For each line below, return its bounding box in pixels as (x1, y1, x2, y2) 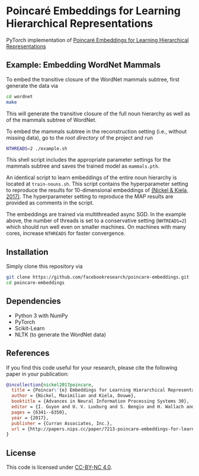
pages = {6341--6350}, (11, 409, 68, 415)
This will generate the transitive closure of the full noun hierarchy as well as (6, 110, 191, 117)
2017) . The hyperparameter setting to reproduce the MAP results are (6, 193, 174, 200)
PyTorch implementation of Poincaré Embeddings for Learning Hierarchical (6, 36, 189, 43)
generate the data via (6, 82, 58, 89)
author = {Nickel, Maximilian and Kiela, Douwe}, (11, 393, 136, 399)
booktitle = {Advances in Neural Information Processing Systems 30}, (11, 398, 190, 405)
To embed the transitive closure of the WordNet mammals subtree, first (6, 75, 179, 83)
